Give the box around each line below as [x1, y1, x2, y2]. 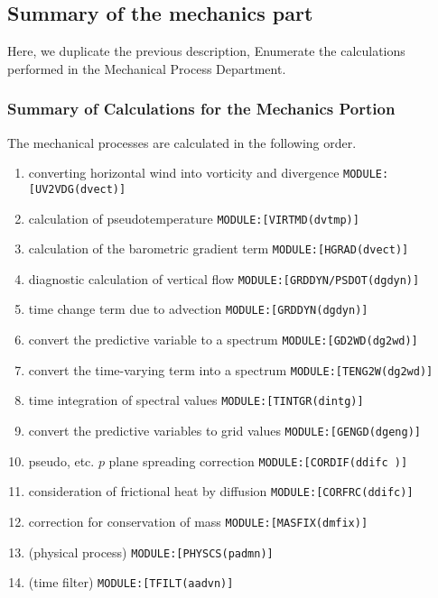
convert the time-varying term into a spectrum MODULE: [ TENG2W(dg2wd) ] [28, 360, 433, 379]
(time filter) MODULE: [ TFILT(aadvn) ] [28, 573, 234, 592]
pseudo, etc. [28, 451, 95, 470]
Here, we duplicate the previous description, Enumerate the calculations [7, 41, 405, 60]
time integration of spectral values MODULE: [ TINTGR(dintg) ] [28, 391, 364, 409]
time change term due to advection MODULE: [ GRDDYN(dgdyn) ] [28, 299, 368, 318]
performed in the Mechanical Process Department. [7, 59, 286, 78]
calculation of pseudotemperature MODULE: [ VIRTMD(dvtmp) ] [28, 208, 359, 227]
